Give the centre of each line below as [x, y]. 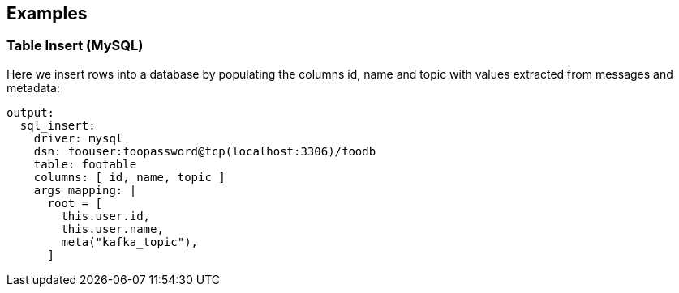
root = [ [75, 203]
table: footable [85, 164]
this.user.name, [112, 229]
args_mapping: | [85, 190]
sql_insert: [58, 125]
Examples [47, 13]
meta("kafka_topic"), [130, 242]
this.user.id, [106, 216]
